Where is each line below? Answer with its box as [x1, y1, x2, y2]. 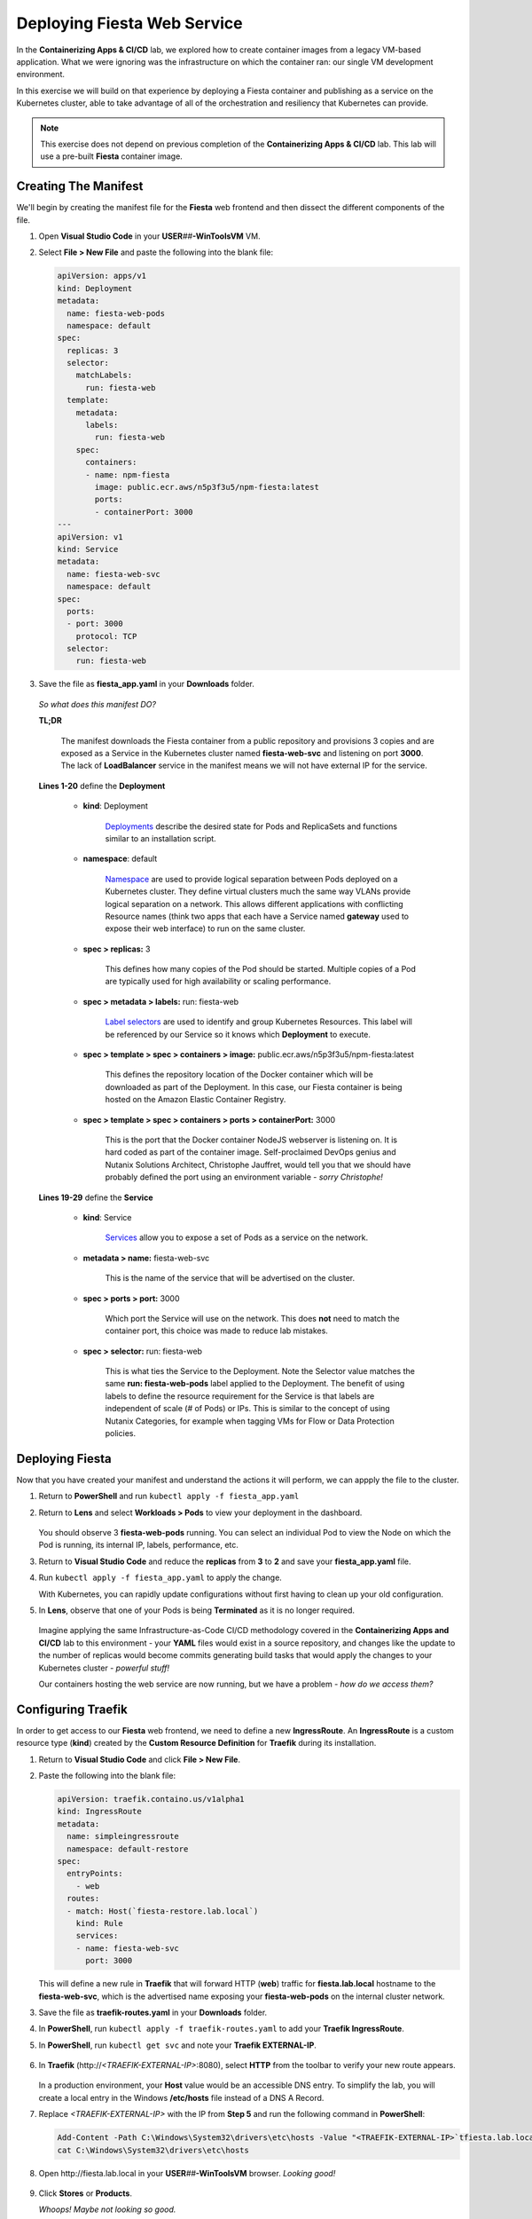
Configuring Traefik [16, 1702, 128, 1717]
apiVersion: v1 [57, 532, 123, 541]
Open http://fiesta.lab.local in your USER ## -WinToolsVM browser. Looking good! [38, 2168, 336, 2178]
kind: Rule [75, 1918, 123, 1928]
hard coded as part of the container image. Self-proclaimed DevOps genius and [105, 1147, 396, 1157]
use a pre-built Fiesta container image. [40, 151, 184, 162]
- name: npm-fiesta [85, 470, 170, 479]
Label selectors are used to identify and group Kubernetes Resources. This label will [105, 1016, 412, 1027]
